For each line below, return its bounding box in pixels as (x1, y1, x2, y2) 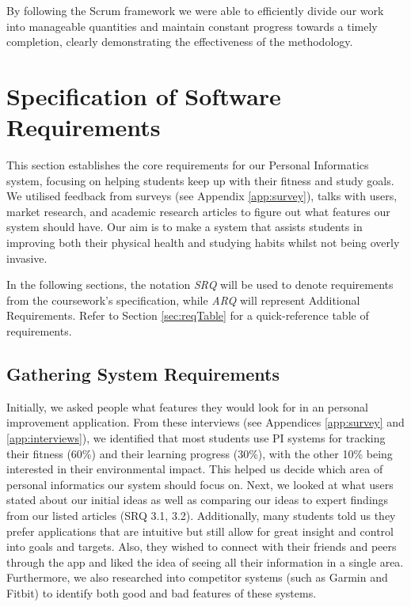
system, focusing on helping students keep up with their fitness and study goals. (6, 172, 394, 188)
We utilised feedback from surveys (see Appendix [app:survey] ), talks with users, (6, 188, 398, 204)
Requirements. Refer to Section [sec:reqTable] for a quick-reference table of (6, 307, 369, 324)
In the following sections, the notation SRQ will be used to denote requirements (6, 276, 394, 293)
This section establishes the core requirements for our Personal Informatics (6, 157, 369, 173)
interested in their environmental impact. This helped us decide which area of (6, 461, 383, 477)
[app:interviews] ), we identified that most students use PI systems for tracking (6, 430, 386, 446)
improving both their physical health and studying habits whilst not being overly (6, 234, 400, 251)
